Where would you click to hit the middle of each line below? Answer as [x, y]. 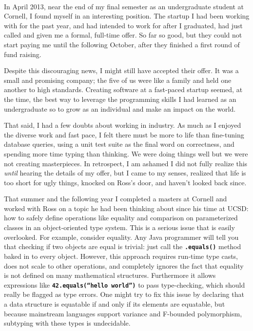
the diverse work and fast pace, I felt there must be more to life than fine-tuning [124, 134]
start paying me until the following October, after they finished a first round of [122, 44]
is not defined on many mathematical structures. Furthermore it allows [110, 275]
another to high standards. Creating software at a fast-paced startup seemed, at [123, 89]
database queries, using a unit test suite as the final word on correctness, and [119, 144]
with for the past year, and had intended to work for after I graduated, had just [123, 25]
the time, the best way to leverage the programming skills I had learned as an [120, 99]
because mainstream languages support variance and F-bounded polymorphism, [123, 313]
